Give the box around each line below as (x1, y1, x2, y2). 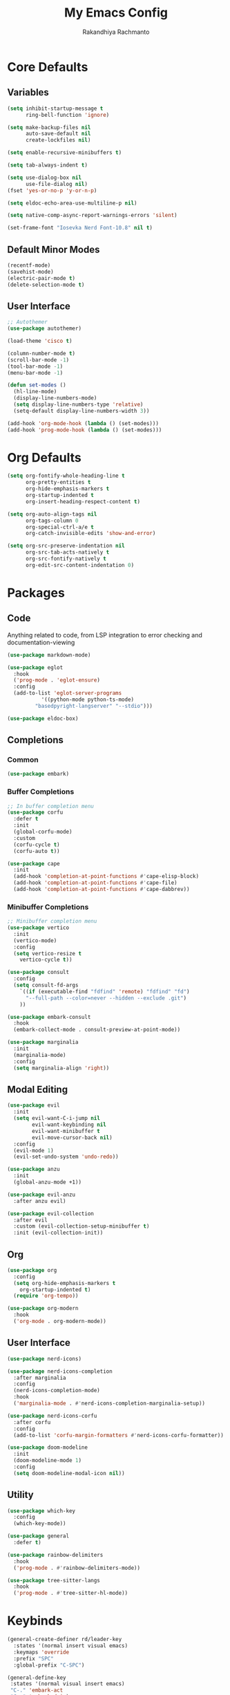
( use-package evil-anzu (7, 1191, 76, 1198)
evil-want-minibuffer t (32, 1127, 100, 1134)
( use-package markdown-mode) (7, 651, 91, 658)
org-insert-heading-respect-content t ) (25, 498, 140, 505)
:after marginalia (13, 1374, 67, 1381)
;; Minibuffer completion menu (7, 918, 97, 925)
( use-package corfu (7, 809, 64, 816)
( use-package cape (7, 860, 60, 867)
